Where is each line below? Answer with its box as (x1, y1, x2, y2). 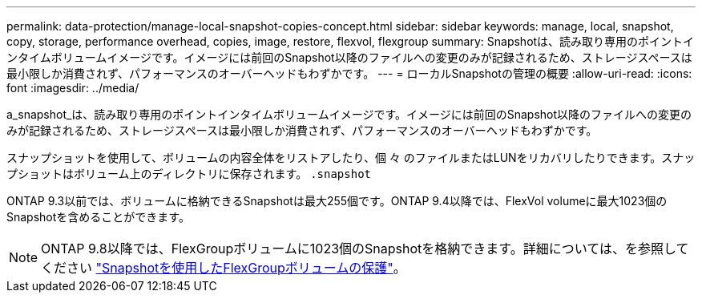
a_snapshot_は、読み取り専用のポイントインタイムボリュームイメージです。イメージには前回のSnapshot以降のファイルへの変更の (6, 107, 692, 121)
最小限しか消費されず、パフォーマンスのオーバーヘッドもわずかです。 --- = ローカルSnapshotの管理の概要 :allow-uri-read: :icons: (6, 67, 692, 80)
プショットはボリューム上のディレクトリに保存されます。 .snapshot (6, 167, 371, 180)
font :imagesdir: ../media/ (6, 81, 139, 95)
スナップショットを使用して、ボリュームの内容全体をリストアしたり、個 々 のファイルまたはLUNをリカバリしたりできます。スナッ (6, 151, 696, 164)
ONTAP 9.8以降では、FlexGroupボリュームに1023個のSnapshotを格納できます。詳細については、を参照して (41, 240, 689, 257)
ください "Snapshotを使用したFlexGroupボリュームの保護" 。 (41, 260, 406, 276)
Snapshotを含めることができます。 (6, 210, 190, 224)
